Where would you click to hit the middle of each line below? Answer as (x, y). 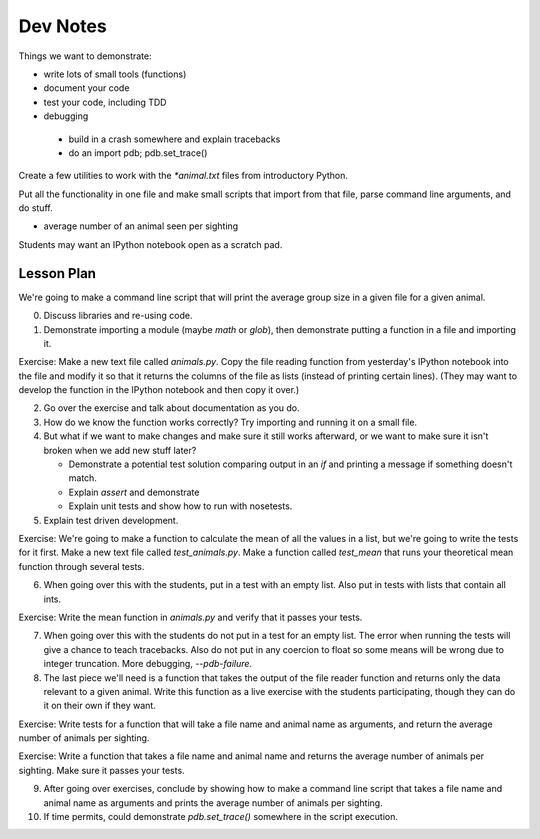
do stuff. (36, 208)
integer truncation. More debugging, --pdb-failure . (148, 664)
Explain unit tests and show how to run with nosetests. (180, 506)
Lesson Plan (57, 273)
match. (82, 478)
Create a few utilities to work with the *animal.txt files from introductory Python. (183, 176)
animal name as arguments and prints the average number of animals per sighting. (213, 802)
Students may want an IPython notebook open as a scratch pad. (150, 244)
